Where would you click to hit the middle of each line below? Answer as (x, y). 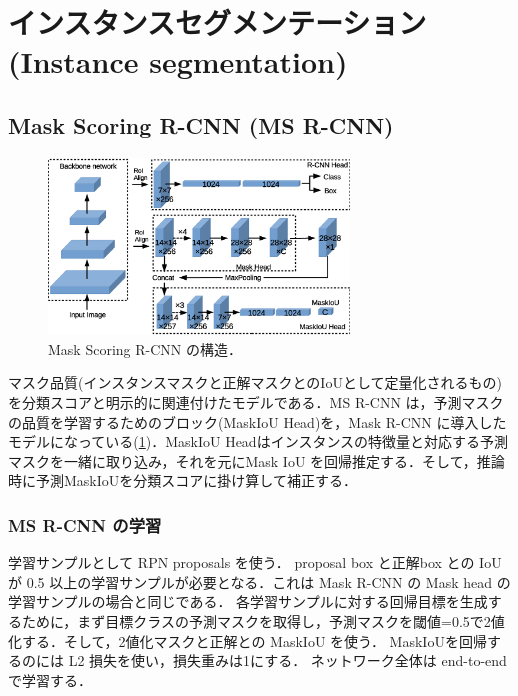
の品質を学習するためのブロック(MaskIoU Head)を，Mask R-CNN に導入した (257, 421)
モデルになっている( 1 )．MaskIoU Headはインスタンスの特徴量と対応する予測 (258, 441)
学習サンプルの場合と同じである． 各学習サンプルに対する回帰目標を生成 (248, 601)
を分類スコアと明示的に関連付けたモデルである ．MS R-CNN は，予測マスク (256, 402)
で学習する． (50, 679)
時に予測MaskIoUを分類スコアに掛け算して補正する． (182, 480)
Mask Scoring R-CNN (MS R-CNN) (201, 124)
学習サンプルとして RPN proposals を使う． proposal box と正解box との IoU (255, 562)
